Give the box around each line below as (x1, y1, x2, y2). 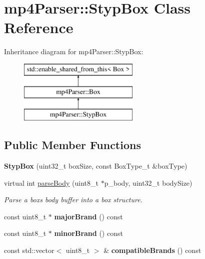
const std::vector (4, 245, 54, 255)
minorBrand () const (54, 228, 123, 238)
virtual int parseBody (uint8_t (4, 177, 99, 188)
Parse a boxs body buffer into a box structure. (4, 194, 142, 205)
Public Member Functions (4, 137, 141, 153)
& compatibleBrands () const (103, 245, 201, 255)
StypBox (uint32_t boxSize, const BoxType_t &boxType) (4, 161, 187, 171)
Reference (4, 17, 73, 38)
